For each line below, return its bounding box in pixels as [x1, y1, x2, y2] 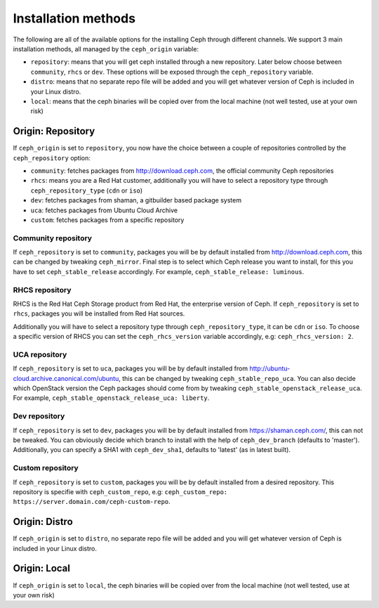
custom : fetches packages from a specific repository [30, 215, 185, 224]
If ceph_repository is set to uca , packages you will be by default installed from [13, 364, 248, 373]
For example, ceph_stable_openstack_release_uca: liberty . [13, 394, 210, 402]
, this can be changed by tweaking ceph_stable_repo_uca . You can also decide [118, 374, 356, 382]
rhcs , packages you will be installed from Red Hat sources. [13, 309, 185, 318]
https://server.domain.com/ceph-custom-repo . [13, 498, 171, 506]
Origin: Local [13, 562, 70, 574]
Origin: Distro [13, 516, 73, 528]
